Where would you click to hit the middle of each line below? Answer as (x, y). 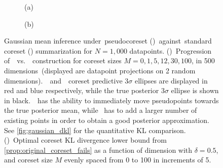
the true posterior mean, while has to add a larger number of (101, 110)
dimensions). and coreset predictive (63, 80)
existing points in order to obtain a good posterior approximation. (107, 120)
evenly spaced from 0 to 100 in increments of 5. (138, 160)
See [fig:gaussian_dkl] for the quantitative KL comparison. (95, 130)
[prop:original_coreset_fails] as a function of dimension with (98, 150)
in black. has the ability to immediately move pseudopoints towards (111, 100)
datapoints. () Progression (171, 50)
